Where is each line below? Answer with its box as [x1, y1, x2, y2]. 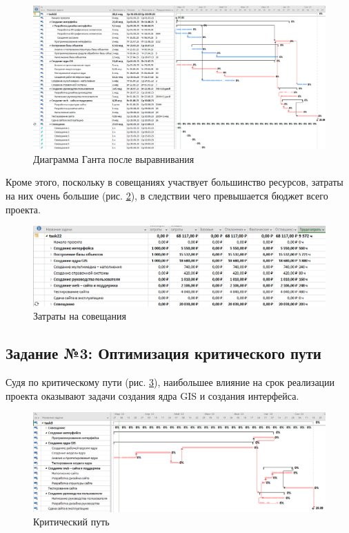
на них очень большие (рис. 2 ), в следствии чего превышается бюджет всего [6, 188, 328, 203]
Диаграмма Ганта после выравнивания [33, 151, 195, 166]
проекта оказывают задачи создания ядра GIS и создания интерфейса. [6, 388, 299, 403]
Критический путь [33, 514, 110, 529]
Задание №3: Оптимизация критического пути [6, 342, 321, 364]
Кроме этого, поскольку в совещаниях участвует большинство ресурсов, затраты [6, 175, 343, 189]
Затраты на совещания [33, 309, 126, 323]
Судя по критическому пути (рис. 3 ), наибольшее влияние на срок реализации [6, 374, 335, 389]
